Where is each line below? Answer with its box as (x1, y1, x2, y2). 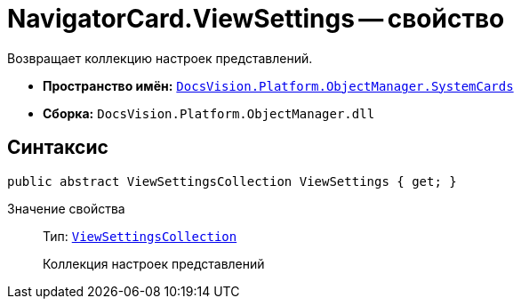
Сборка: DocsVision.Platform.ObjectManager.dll (43, 105, 375, 121)
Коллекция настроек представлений (43, 255, 265, 271)
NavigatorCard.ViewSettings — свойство (7, 4, 505, 34)
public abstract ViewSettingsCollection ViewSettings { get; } (7, 173, 457, 189)
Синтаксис (7, 136, 108, 159)
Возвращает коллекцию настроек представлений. (7, 50, 313, 66)
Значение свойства (7, 200, 125, 216)
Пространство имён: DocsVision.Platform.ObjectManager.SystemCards (43, 77, 514, 93)
